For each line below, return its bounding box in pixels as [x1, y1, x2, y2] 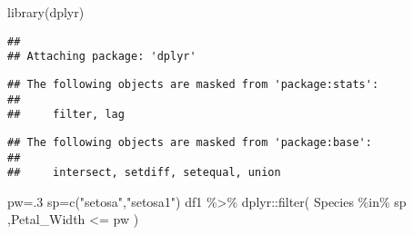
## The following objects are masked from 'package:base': [7, 135, 372, 149]
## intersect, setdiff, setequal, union [7, 166, 281, 180]
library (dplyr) [7, 3, 85, 21]
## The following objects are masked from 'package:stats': [7, 77, 379, 91]
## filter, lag [7, 108, 125, 122]
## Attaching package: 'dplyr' [7, 50, 196, 64]
